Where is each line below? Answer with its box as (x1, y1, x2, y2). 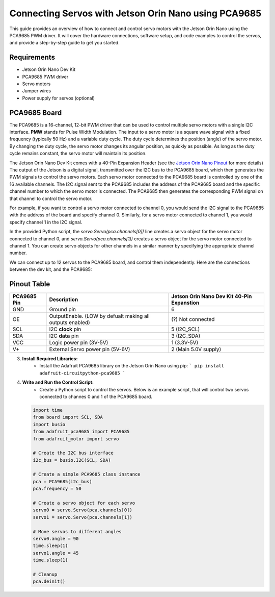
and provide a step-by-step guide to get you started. (9, 40, 120, 46)
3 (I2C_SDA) (171, 332, 201, 339)
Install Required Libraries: (22, 356, 78, 362)
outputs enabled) (49, 319, 90, 326)
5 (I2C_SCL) (171, 326, 200, 333)
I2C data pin (49, 332, 79, 339)
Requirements (9, 53, 56, 62)
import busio (33, 421, 66, 427)
